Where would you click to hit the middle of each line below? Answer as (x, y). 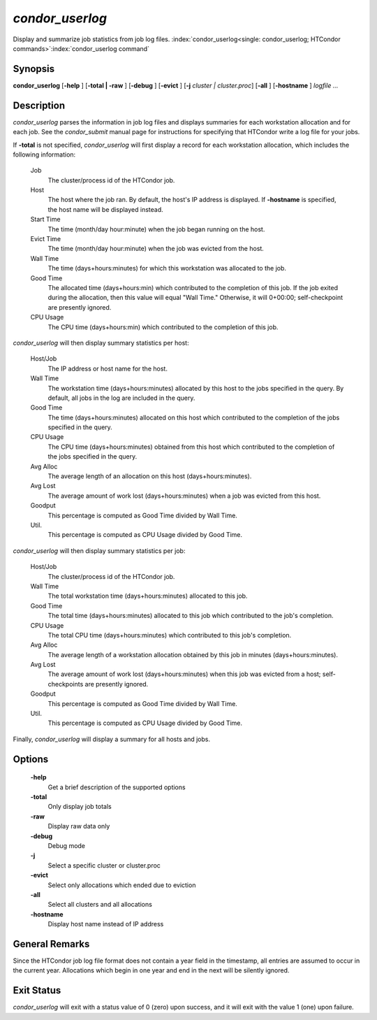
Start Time (45, 220)
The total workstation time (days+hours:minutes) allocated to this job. (148, 596)
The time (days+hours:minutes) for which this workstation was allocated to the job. (167, 268)
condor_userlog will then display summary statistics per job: (99, 551)
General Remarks (51, 944)
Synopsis (34, 69)
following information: (44, 155)
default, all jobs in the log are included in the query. (121, 398)
